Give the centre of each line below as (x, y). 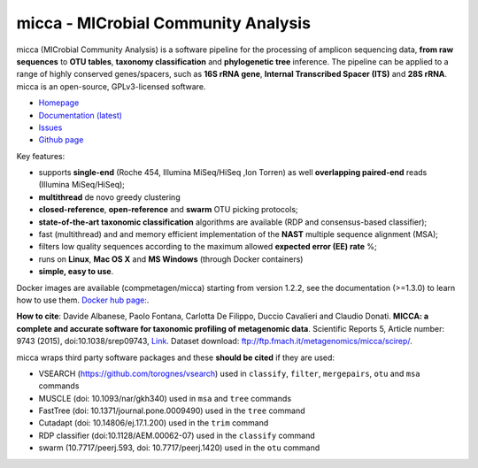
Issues (50, 127)
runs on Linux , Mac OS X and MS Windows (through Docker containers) (171, 259)
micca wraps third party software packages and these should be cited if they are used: (176, 357)
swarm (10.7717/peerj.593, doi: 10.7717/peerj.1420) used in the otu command (179, 448)
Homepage (59, 103)
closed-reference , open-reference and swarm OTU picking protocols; (168, 210)
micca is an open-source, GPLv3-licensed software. (111, 86)
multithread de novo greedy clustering (109, 197)
